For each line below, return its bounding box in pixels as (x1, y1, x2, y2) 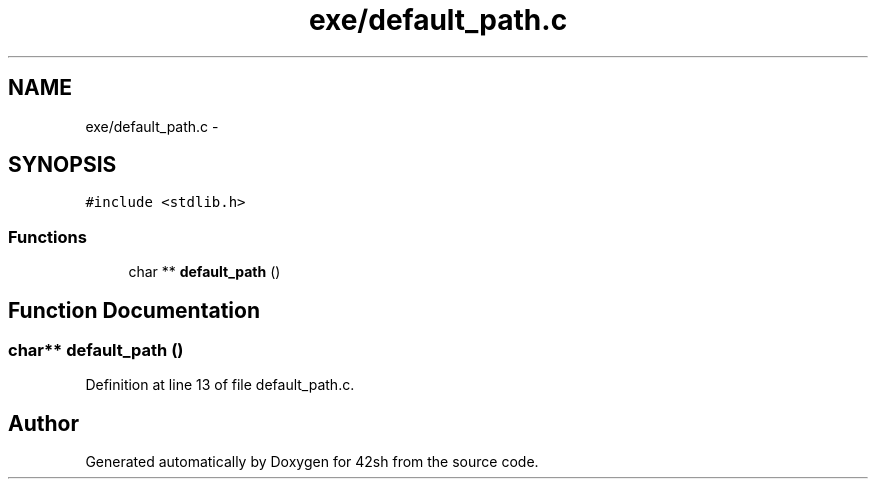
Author (8, 410, 79, 436)
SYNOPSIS (8, 152, 117, 178)
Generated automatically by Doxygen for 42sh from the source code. (85, 453, 539, 471)
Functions (8, 226, 87, 247)
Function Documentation (8, 297, 260, 323)
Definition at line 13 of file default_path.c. (85, 376, 355, 394)
